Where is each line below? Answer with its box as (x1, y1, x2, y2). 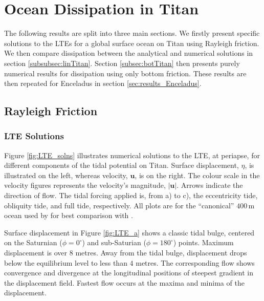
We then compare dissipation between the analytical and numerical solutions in (4, 48, 253, 58)
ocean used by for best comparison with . (4, 210, 133, 221)
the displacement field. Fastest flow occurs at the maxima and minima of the (4, 277, 245, 288)
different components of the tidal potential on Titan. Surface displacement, (4, 160, 239, 170)
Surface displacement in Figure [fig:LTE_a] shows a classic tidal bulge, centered (4, 227, 255, 238)
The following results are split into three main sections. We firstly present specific (4, 28, 260, 38)
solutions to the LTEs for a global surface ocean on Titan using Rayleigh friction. (4, 37, 259, 48)
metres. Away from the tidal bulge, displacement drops (75, 247, 247, 258)
